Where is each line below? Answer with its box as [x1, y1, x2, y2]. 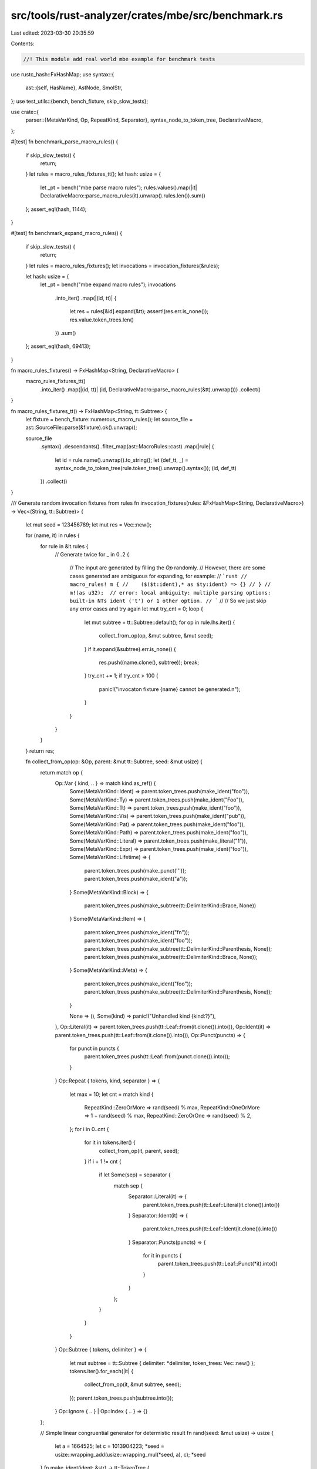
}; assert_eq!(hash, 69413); [25, 343, 91, 350]
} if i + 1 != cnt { [84, 1158, 122, 1165]
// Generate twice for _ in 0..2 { [55, 551, 129, 558]
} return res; [25, 747, 55, 754]
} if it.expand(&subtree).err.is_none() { [84, 645, 176, 652]
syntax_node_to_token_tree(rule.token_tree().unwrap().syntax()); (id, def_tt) [55, 464, 237, 471]
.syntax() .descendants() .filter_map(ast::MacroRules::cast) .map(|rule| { [40, 443, 214, 450]
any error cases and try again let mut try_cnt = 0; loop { [69, 605, 204, 612]
